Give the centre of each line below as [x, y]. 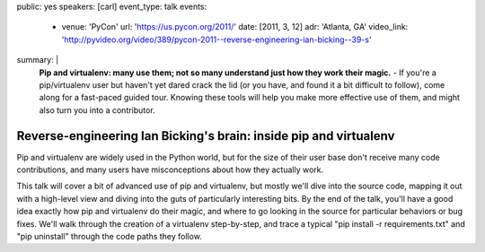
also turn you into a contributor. [97, 110]
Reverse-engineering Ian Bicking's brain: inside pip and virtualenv [206, 136]
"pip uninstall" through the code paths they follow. [109, 236]
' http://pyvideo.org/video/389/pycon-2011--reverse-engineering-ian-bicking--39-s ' [216, 39]
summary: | [38, 60]
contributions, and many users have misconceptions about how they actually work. [170, 169]
